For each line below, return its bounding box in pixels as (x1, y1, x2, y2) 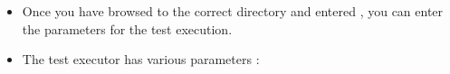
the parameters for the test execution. (22, 19, 233, 38)
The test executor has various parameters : (22, 50, 260, 69)
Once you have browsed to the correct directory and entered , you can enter (22, 2, 444, 20)
